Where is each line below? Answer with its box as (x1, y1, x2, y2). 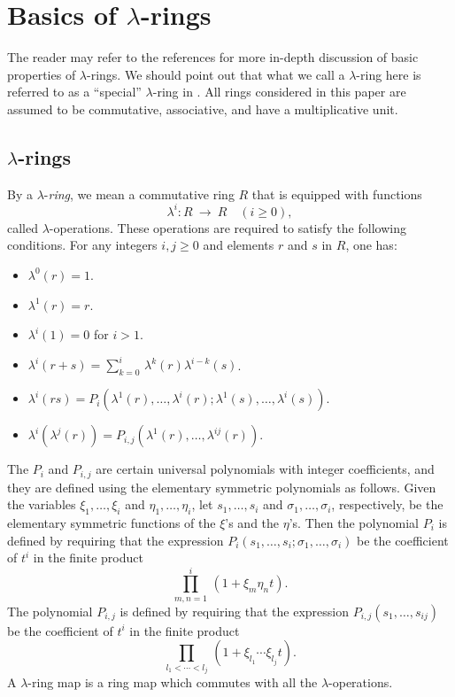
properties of (7, 65, 76, 83)
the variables (7, 495, 76, 514)
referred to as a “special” (7, 82, 142, 101)
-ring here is (356, 65, 421, 83)
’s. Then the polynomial (289, 513, 420, 531)
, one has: (345, 236, 397, 254)
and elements (203, 236, 274, 254)
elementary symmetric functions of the (7, 513, 216, 531)
